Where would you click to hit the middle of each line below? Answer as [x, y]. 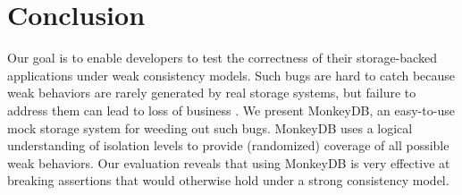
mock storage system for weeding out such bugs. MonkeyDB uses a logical [210, 127]
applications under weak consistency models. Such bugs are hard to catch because [231, 75]
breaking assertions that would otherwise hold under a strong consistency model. [228, 180]
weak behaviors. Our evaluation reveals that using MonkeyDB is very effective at [229, 162]
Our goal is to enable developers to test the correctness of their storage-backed [222, 58]
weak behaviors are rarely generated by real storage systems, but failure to [212, 93]
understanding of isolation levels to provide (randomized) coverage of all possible [228, 145]
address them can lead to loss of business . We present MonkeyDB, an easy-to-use [231, 110]
